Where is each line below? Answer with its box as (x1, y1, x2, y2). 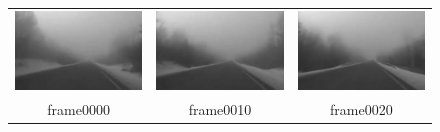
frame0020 (330, 99, 393, 120)
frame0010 (188, 99, 252, 120)
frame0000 (47, 99, 110, 120)
